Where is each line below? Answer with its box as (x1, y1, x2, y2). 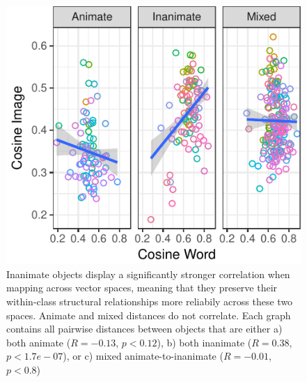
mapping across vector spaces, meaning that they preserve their (6, 280, 278, 295)
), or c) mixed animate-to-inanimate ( (63, 349, 223, 363)
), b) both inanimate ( (157, 335, 252, 349)
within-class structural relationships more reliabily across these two (6, 293, 293, 308)
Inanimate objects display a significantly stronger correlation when (6, 266, 290, 281)
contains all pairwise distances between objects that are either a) (6, 321, 283, 336)
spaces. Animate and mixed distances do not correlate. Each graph (6, 307, 291, 322)
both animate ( (6, 335, 71, 349)
